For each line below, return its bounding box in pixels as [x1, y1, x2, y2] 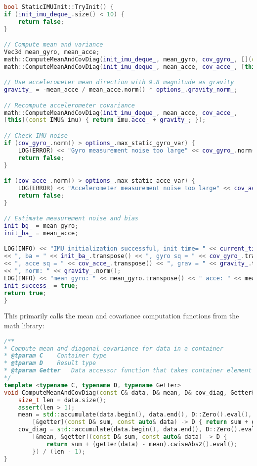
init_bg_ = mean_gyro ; [4, 222, 79, 230]
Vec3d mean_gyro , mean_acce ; [4, 49, 100, 56]
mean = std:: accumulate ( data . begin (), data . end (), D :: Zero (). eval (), [18, 411, 252, 418]
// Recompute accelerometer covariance [4, 102, 135, 109]
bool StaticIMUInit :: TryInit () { [4, 3, 114, 10]
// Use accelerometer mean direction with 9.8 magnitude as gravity [4, 79, 234, 86]
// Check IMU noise [4, 132, 68, 139]
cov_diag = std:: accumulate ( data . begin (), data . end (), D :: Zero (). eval [18, 426, 256, 433]
